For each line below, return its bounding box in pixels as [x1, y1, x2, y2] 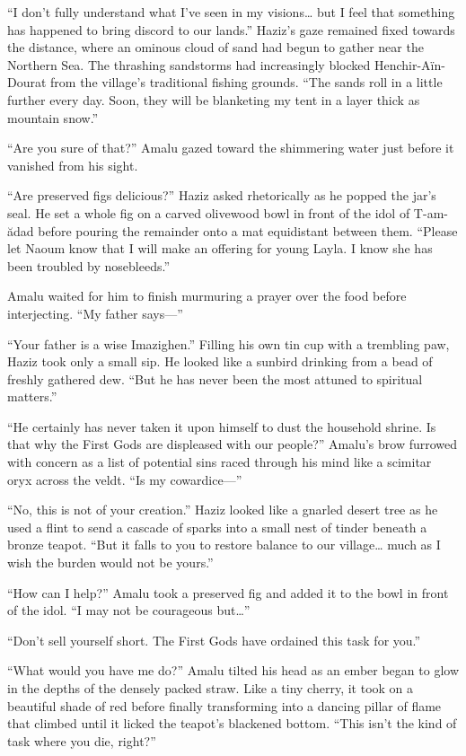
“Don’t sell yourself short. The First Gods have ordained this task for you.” [7, 630, 421, 649]
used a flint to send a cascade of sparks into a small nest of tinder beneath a [7, 517, 427, 536]
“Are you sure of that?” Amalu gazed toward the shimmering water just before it [7, 138, 454, 157]
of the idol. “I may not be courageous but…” [7, 601, 251, 620]
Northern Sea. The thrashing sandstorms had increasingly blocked [7, 55, 371, 74]
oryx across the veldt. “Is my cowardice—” [7, 470, 242, 488]
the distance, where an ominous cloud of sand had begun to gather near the [7, 38, 424, 57]
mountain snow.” [7, 108, 99, 127]
